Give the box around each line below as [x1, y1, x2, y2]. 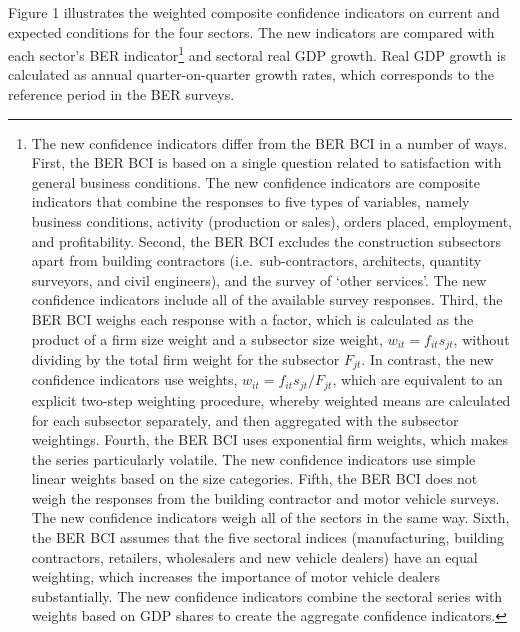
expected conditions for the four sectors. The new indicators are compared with [8, 21, 495, 42]
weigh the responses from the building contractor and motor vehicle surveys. [31, 487, 500, 508]
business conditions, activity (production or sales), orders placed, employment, [31, 211, 513, 231]
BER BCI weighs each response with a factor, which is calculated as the [31, 308, 474, 329]
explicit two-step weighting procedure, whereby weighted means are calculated [31, 389, 511, 410]
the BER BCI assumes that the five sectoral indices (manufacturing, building [31, 527, 504, 548]
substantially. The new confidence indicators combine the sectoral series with [31, 585, 503, 606]
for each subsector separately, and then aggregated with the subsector [31, 409, 459, 430]
